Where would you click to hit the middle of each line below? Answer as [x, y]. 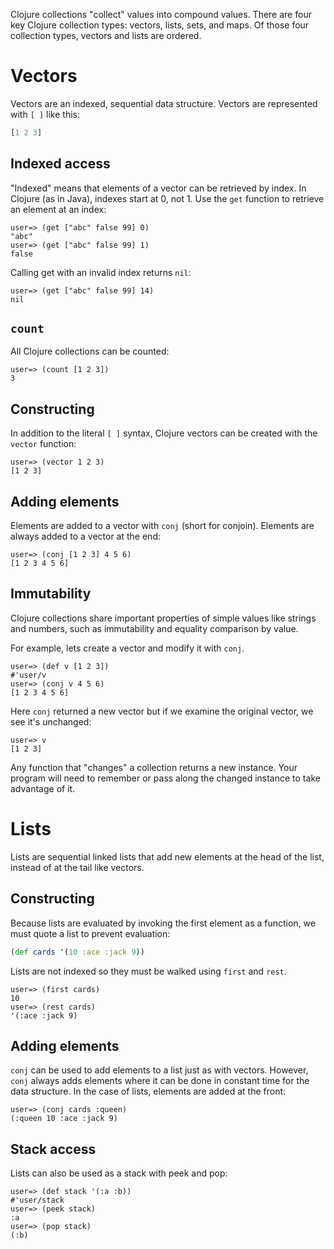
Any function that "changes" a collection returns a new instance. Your [154, 767]
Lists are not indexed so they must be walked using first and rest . [148, 971]
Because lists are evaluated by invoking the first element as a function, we [163, 923]
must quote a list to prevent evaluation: [90, 933]
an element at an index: [58, 209]
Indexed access [60, 164]
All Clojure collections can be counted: [90, 351]
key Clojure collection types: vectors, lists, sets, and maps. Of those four [160, 25]
